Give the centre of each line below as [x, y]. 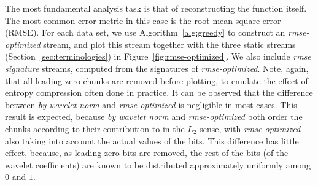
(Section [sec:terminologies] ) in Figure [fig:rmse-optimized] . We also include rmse [158, 56]
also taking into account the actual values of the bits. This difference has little [152, 140]
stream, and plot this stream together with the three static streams [169, 44]
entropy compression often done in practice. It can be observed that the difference [159, 92]
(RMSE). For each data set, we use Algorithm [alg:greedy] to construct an [145, 32]
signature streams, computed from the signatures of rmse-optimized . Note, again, [157, 68]
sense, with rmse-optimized [250, 128]
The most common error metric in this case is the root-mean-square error [143, 20]
